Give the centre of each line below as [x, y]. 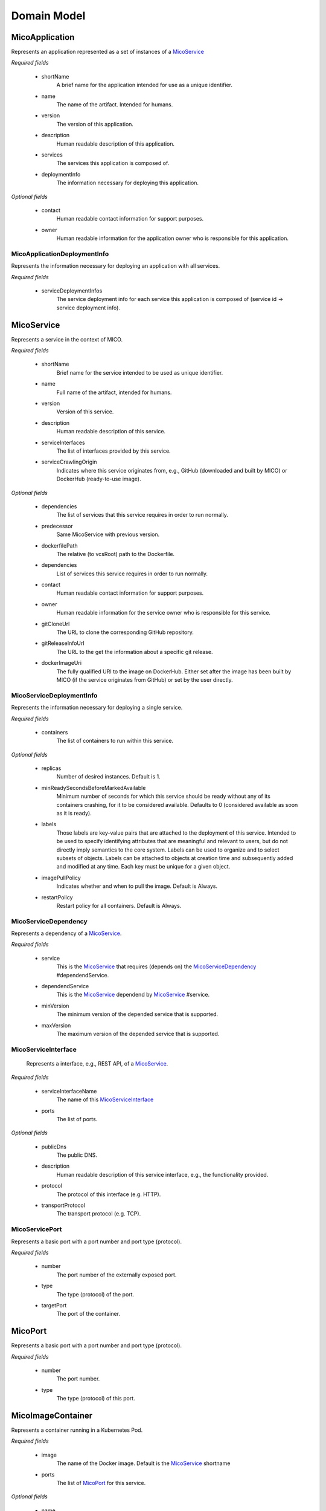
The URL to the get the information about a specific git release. [135, 652]
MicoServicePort [37, 1229]
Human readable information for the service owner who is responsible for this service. [164, 613]
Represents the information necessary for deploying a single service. [97, 708]
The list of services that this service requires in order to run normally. [142, 515]
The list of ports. [77, 1119]
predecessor [57, 526]
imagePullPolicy [61, 878]
